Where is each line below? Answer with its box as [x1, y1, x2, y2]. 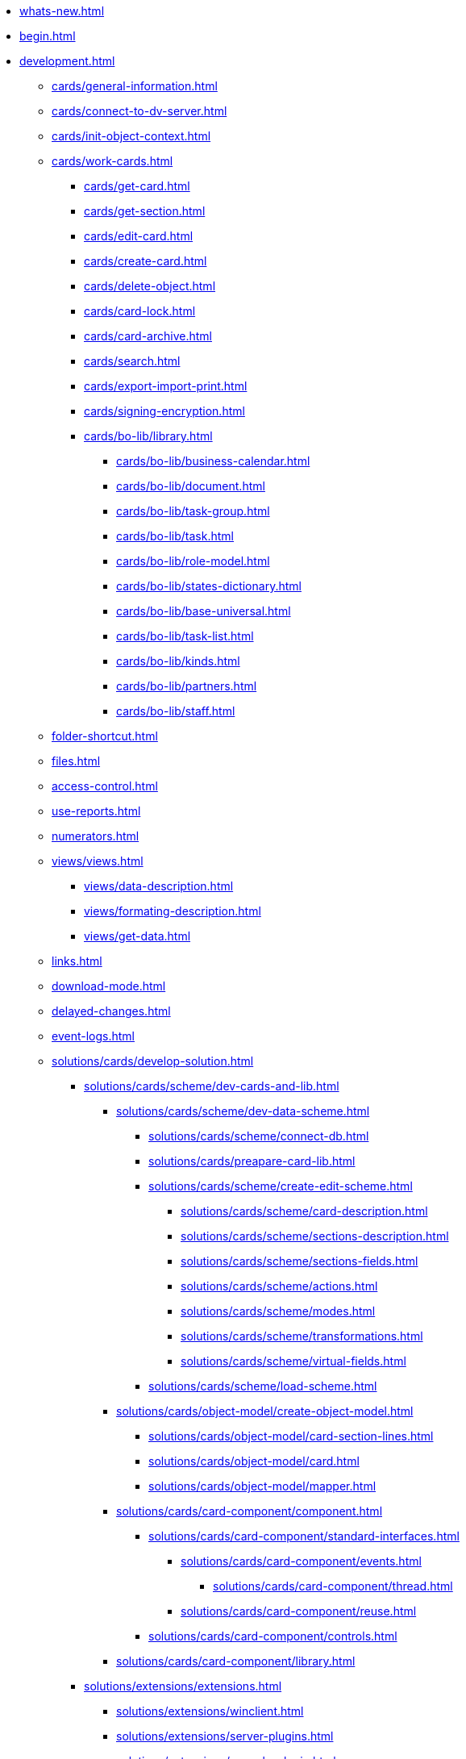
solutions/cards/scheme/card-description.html [181, 1204, 428, 1218]
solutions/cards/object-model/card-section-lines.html [148, 1429, 434, 1443]
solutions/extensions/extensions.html [84, 1679, 282, 1693]
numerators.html [52, 829, 139, 843]
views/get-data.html [84, 929, 191, 943]
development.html [19, 54, 115, 68]
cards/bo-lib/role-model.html [116, 554, 270, 568]
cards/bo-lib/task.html [116, 529, 234, 543]
